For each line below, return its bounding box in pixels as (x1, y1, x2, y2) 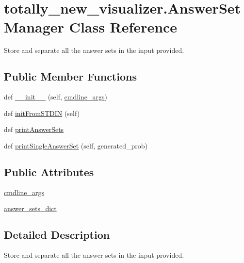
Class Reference (69, 17, 178, 37)
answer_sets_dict (4, 203, 57, 214)
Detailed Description (4, 227, 110, 242)
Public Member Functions (4, 69, 137, 84)
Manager (4, 17, 64, 37)
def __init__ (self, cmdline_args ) (4, 92, 107, 102)
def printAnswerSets (4, 124, 64, 134)
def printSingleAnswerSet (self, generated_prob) (4, 140, 147, 150)
